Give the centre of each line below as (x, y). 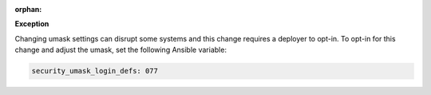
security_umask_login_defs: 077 (95, 71)
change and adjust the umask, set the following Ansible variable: (121, 50)
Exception (32, 24)
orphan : (28, 9)
